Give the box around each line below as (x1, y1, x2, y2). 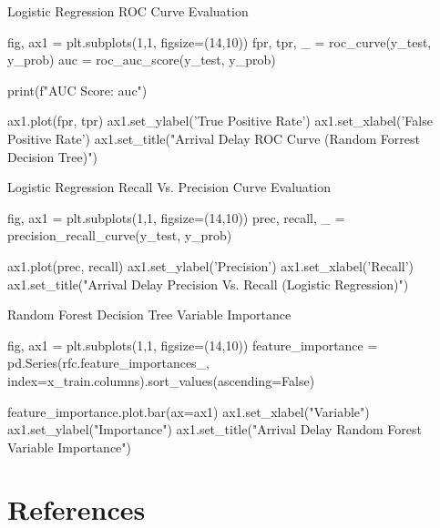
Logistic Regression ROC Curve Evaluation (7, 2, 249, 20)
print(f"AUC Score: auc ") (7, 80, 148, 99)
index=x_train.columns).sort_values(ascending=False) (7, 371, 315, 390)
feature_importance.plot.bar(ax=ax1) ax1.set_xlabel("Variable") (7, 401, 370, 421)
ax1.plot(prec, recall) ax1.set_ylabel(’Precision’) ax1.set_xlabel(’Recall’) (7, 256, 414, 275)
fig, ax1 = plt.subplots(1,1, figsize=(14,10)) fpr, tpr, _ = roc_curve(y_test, (7, 32, 432, 51)
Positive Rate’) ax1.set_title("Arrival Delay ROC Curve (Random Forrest (7, 128, 420, 147)
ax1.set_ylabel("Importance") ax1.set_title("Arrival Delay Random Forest (7, 420, 422, 439)
